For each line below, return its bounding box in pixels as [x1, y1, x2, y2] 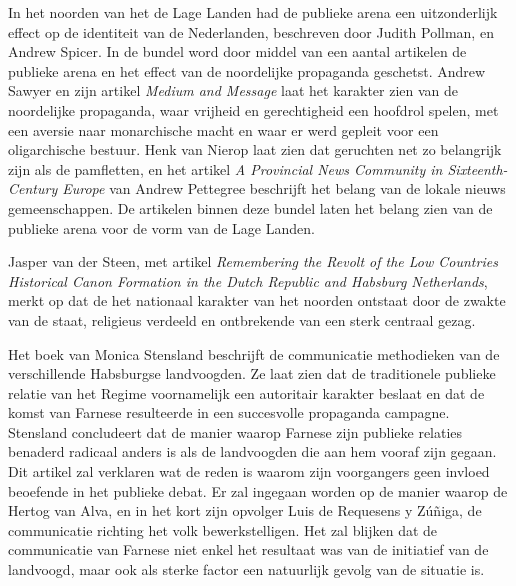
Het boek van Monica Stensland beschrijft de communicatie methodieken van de [8, 343, 500, 364]
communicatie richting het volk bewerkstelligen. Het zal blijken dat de [8, 519, 438, 540]
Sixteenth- [447, 158, 508, 179]
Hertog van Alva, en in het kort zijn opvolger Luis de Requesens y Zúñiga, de [8, 500, 482, 521]
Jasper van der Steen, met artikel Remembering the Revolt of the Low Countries [8, 251, 498, 272]
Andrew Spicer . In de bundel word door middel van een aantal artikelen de [8, 41, 467, 62]
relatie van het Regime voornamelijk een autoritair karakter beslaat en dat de [8, 382, 485, 403]
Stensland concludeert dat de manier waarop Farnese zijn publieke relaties [8, 421, 463, 442]
